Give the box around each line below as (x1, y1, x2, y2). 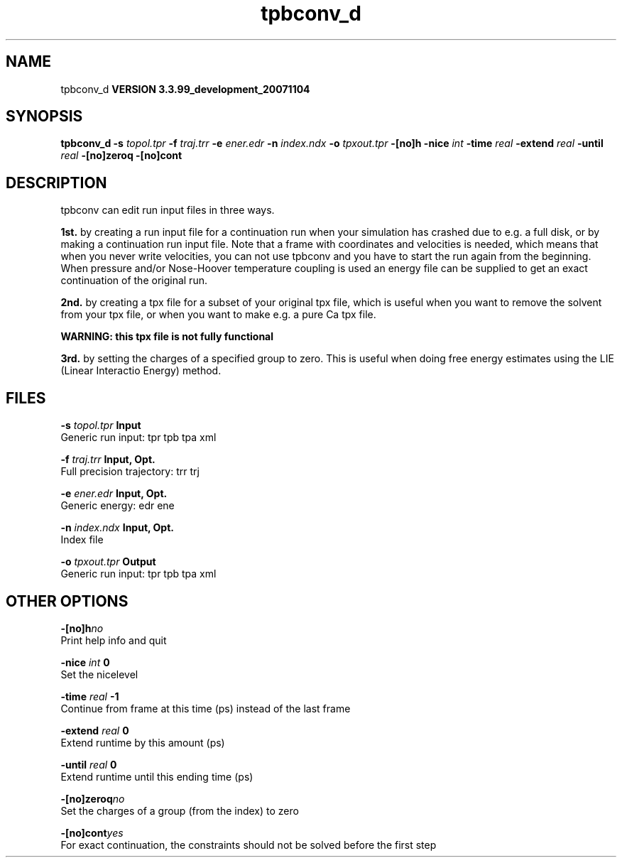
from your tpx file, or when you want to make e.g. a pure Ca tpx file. (60, 308, 376, 321)
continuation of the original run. (60, 274, 207, 287)
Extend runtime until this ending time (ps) (60, 770, 253, 783)
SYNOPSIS (6, 107, 83, 126)
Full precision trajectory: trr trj (60, 465, 200, 478)
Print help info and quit (60, 634, 167, 646)
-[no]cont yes (60, 826, 124, 839)
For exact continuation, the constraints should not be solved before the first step (60, 838, 437, 851)
